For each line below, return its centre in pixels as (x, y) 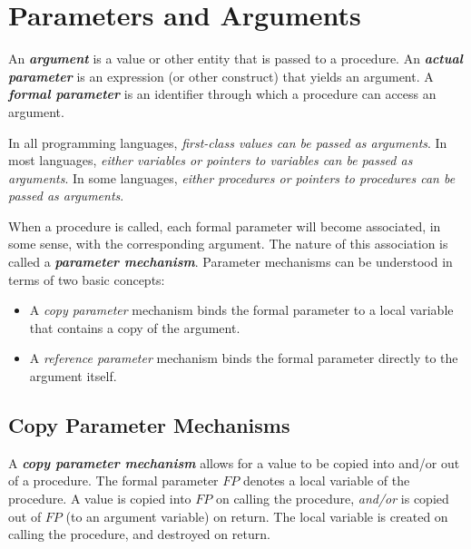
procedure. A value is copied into (100, 499)
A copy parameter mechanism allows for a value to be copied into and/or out (234, 462)
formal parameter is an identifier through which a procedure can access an (222, 94)
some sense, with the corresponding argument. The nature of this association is (228, 244)
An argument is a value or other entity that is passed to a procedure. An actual (235, 59)
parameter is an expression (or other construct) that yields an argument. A (221, 76)
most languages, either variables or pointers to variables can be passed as (211, 160)
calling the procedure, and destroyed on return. (139, 534)
